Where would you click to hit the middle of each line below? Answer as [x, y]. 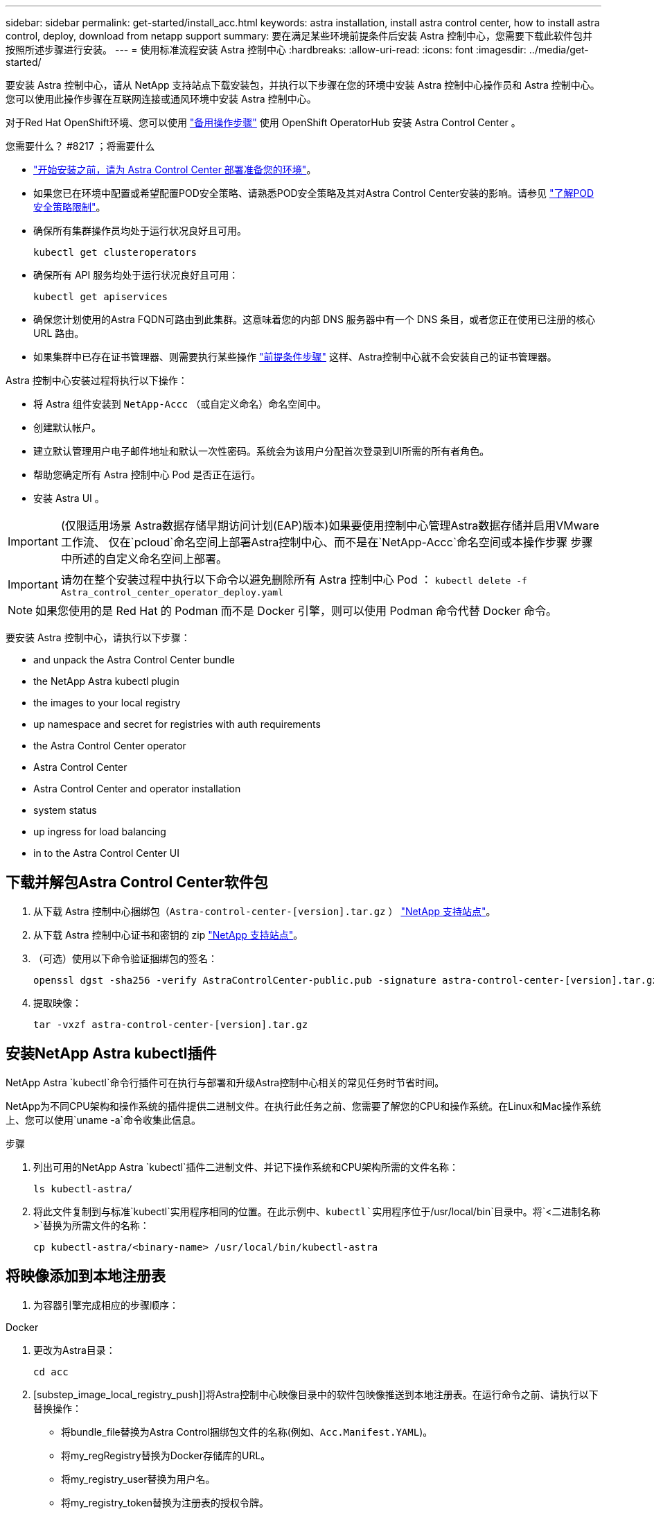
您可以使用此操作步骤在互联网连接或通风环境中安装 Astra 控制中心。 [161, 99]
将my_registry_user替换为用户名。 [138, 1479]
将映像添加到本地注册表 [86, 1276]
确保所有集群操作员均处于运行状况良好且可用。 [140, 230]
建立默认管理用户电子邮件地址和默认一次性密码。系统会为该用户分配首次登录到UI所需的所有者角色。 [262, 451]
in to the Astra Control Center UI [106, 853]
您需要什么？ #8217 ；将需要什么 [80, 146]
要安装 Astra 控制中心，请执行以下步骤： [98, 637]
